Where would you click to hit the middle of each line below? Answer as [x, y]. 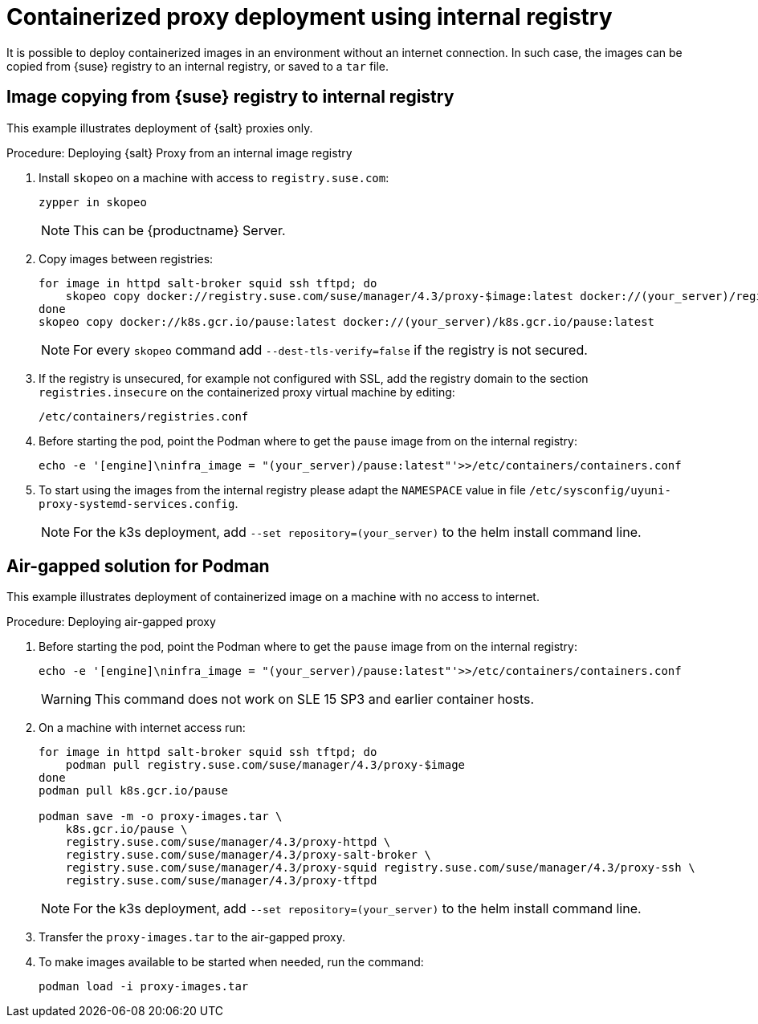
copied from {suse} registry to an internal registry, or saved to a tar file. [198, 66]
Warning [66, 699]
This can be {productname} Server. [179, 230]
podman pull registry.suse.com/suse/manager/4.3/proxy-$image [265, 765]
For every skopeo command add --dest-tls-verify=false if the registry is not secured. [330, 349]
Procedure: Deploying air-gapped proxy [111, 622]
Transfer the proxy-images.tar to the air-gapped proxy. [192, 937]
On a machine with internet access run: [142, 728]
